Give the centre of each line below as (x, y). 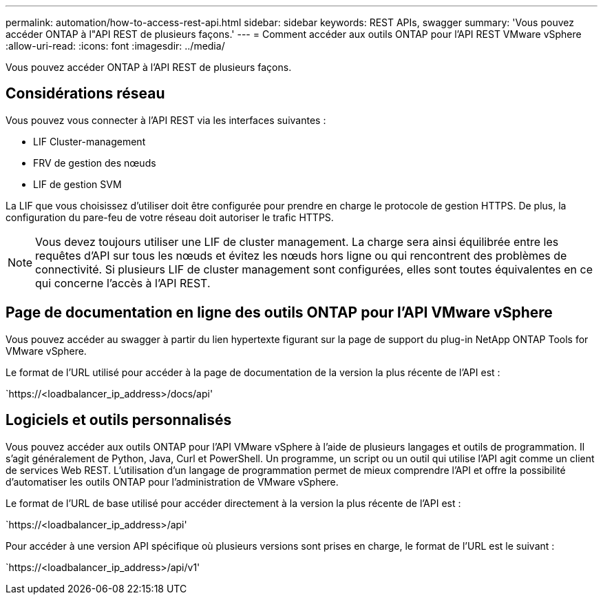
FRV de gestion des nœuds (95, 163)
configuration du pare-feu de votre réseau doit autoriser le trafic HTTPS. (170, 217)
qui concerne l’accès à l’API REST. (123, 283)
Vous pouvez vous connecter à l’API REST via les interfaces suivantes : (166, 120)
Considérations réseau (85, 94)
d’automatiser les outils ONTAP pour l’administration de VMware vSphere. (172, 482)
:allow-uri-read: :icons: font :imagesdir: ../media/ (115, 46)
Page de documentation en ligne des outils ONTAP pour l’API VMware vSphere (279, 313)
